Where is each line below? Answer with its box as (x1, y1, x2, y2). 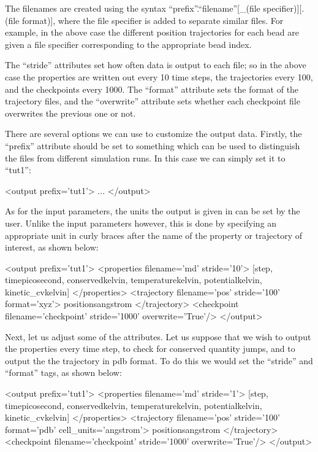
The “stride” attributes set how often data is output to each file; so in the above (5, 58, 306, 71)
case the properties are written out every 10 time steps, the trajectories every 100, (5, 70, 313, 83)
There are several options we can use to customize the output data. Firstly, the (5, 127, 302, 140)
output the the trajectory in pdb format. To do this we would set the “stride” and (5, 354, 313, 367)
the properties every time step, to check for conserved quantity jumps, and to (5, 342, 295, 355)
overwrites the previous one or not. (5, 106, 136, 119)
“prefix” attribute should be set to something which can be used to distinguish (5, 139, 300, 152)
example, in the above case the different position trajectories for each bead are (5, 26, 299, 39)
